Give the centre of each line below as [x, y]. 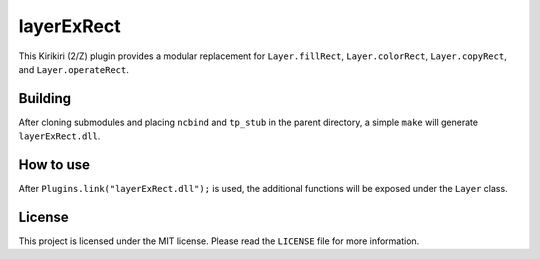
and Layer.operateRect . [73, 69]
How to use [54, 165]
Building [45, 98]
